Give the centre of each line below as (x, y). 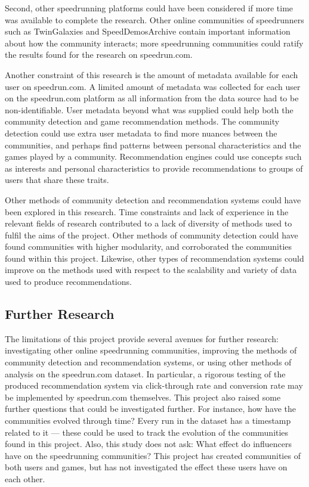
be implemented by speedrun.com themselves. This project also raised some (143, 397)
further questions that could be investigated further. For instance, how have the (151, 409)
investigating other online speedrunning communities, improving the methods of (151, 350)
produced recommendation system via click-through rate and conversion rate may (154, 385)
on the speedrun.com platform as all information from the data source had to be (152, 98)
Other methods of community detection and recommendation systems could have (153, 199)
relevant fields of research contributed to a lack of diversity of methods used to (149, 223)
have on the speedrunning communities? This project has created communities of (153, 455)
